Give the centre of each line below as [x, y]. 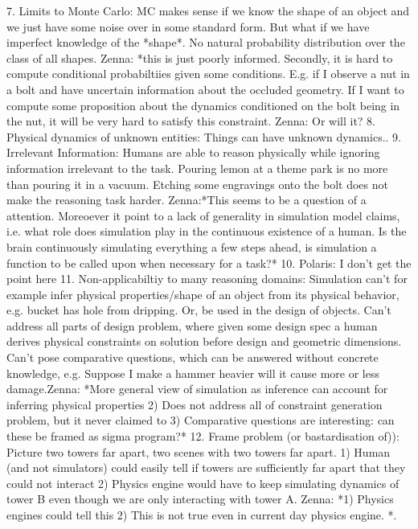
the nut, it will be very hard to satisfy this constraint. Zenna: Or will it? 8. [191, 121]
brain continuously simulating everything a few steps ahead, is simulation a [192, 246]
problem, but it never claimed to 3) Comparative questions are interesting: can [201, 420]
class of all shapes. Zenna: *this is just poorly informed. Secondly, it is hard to [200, 57]
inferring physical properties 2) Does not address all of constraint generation [195, 404]
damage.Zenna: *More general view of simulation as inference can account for [197, 389]
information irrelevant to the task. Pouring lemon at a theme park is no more [197, 168]
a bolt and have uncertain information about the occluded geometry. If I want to [205, 89]
